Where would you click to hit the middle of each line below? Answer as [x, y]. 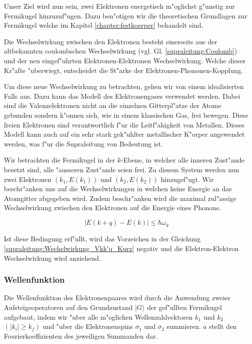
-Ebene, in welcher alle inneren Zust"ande [183, 160]
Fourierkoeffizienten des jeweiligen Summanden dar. [81, 335]
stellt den [223, 326]
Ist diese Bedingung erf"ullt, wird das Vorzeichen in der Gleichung [102, 239]
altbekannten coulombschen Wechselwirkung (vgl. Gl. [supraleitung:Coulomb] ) [121, 51]
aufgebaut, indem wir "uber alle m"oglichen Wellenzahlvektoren [98, 317]
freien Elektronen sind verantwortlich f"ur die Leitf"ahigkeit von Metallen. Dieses [124, 124]
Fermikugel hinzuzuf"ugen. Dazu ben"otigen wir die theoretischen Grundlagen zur [126, 15]
